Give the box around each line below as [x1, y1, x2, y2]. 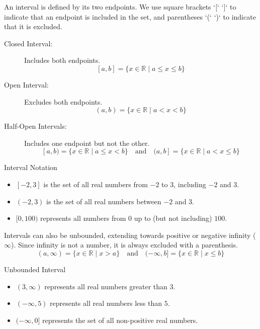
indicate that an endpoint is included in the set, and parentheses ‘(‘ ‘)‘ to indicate [4, 11, 256, 22]
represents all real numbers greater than [44, 281, 167, 291]
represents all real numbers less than [50, 298, 162, 308]
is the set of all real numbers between [46, 196, 161, 206]
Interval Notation [4, 162, 57, 173]
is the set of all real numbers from [43, 179, 148, 189]
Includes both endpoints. [24, 55, 101, 65]
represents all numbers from [40, 213, 126, 223]
